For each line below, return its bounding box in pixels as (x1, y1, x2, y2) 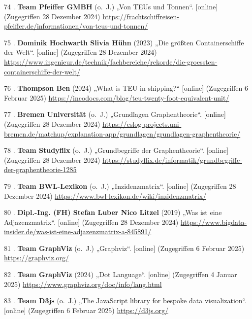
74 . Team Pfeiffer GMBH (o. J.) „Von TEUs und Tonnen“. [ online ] (4, 1, 218, 11)
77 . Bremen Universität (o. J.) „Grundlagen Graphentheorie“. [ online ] (4, 109, 226, 119)
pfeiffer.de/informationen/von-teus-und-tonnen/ (4, 21, 148, 31)
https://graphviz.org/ (4, 252, 69, 263)
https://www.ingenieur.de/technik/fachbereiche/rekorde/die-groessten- (4, 56, 218, 67)
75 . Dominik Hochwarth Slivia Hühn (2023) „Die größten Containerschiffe (4, 37, 244, 47)
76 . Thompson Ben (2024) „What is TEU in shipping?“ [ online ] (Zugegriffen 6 (4, 83, 249, 93)
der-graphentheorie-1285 (4, 164, 77, 175)
